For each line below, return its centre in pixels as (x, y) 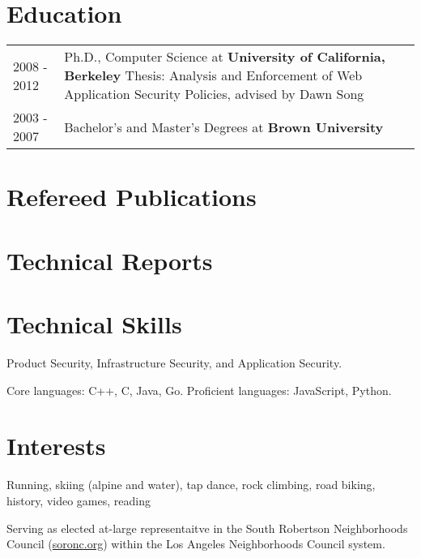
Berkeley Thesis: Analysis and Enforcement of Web (213, 75)
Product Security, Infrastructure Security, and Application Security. (174, 363)
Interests (56, 446)
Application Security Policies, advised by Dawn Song (214, 94)
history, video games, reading (79, 500)
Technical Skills (94, 324)
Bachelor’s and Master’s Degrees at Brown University (224, 127)
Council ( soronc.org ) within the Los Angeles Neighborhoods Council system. (196, 544)
